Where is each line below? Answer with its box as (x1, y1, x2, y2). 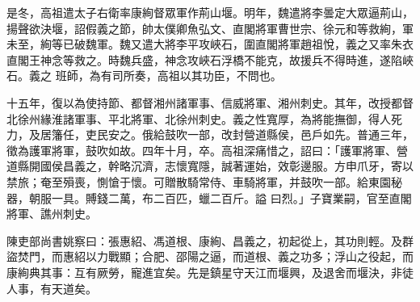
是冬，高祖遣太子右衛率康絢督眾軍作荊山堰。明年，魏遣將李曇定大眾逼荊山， (6, 4, 414, 20)
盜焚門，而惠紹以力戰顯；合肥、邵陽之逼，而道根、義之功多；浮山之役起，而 (6, 248, 414, 265)
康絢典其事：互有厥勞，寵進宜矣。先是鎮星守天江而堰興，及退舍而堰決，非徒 (6, 263, 414, 280)
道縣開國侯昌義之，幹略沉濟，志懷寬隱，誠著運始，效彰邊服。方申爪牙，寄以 (6, 157, 414, 174)
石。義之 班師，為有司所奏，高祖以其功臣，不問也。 (6, 67, 282, 84)
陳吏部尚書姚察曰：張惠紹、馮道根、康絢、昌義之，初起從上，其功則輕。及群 (6, 232, 414, 249)
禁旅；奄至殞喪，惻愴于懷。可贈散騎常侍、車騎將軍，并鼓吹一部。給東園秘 (6, 173, 402, 190)
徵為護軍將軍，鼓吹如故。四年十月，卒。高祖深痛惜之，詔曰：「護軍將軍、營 (6, 141, 408, 158)
